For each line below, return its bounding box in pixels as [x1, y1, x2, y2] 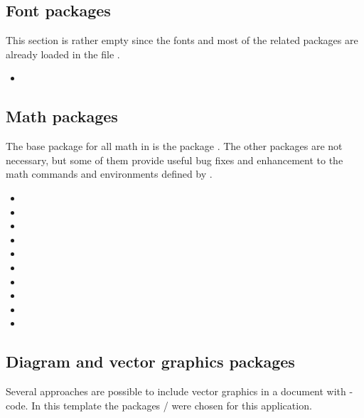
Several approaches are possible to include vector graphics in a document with [6, 384, 346, 399]
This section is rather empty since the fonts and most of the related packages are [6, 33, 358, 48]
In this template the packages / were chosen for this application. [31, 397, 312, 412]
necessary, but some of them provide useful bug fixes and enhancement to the [6, 152, 343, 167]
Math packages [6, 105, 118, 127]
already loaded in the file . [6, 46, 120, 61]
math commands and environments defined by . [6, 166, 213, 181]
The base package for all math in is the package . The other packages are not [6, 139, 343, 154]
